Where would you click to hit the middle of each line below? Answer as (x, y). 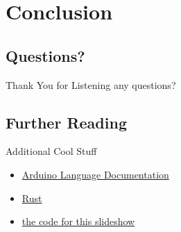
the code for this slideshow (78, 221)
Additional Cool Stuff (51, 151)
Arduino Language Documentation (95, 174)
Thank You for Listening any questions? (91, 84)
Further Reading (66, 122)
